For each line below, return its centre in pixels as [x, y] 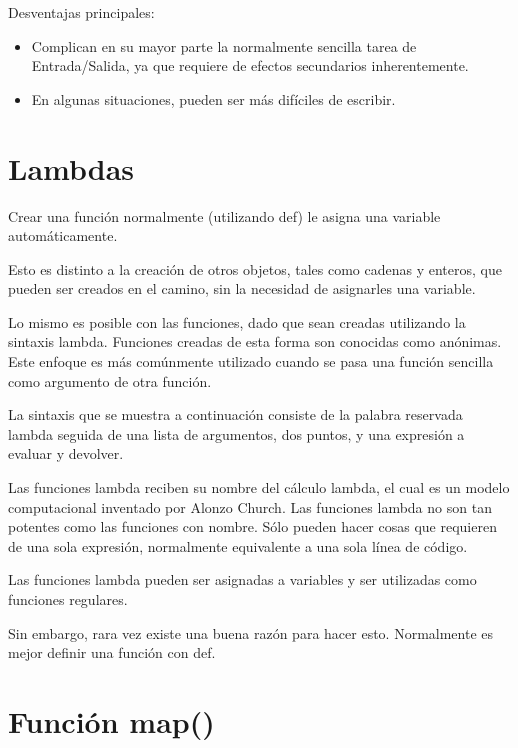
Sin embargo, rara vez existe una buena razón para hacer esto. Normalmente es [251, 632]
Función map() [111, 720]
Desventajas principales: [81, 12]
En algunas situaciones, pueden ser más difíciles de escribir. [213, 98]
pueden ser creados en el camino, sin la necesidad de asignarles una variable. [242, 288]
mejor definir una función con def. [112, 652]
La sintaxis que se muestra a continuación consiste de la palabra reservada [235, 414]
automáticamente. [63, 235]
